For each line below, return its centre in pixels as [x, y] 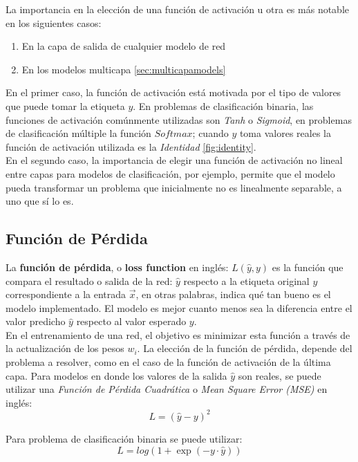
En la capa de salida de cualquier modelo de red [124, 46]
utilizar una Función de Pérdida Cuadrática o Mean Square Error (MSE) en [167, 389]
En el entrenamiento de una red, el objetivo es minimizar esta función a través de [178, 334]
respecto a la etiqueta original [246, 280]
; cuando [210, 133]
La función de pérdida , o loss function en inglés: [117, 267]
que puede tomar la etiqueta [65, 105]
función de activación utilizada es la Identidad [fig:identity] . [131, 146]
